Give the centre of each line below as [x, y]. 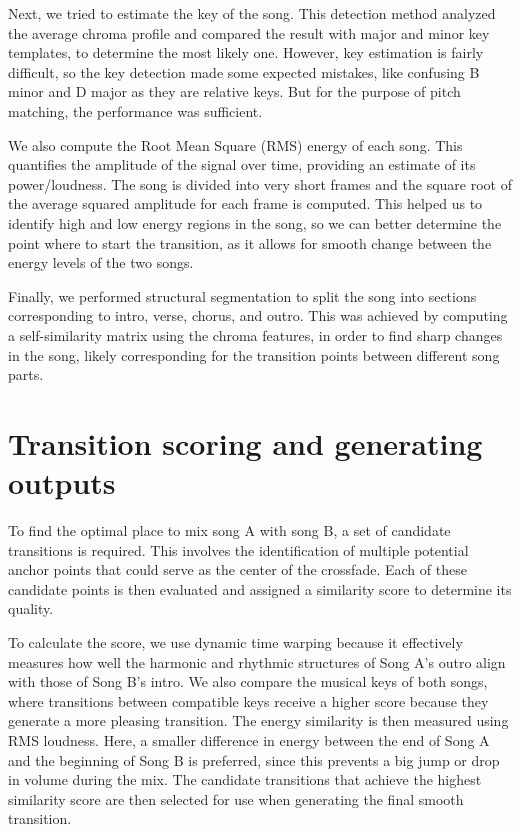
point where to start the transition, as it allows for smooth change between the [250, 242]
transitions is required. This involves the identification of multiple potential [238, 549]
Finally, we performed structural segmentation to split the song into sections [242, 295]
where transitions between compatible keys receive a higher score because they [248, 700]
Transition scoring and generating [245, 442]
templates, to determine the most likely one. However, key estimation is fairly [246, 52]
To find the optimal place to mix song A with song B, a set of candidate [229, 530]
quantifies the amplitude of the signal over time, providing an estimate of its [242, 164]
